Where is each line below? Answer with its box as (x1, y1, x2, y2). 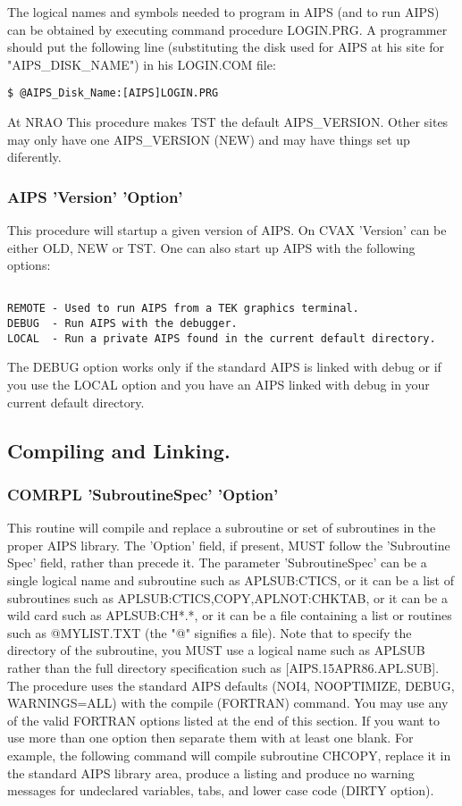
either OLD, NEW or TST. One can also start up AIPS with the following (7, 238, 416, 256)
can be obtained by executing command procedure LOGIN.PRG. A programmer (7, 20, 448, 38)
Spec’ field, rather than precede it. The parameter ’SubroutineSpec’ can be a (7, 553, 427, 572)
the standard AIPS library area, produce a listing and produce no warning (7, 763, 415, 782)
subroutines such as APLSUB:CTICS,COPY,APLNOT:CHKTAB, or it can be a (7, 588, 448, 607)
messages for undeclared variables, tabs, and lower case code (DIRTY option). (7, 781, 434, 800)
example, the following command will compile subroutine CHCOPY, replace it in (7, 745, 451, 764)
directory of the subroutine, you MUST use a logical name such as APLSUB (7, 641, 425, 659)
